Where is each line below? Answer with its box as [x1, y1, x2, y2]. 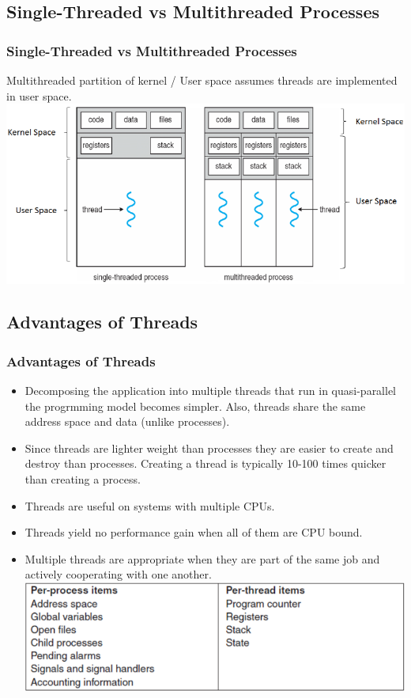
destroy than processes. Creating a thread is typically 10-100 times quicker [25, 455, 386, 472]
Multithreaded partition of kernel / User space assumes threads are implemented [6, 72, 398, 88]
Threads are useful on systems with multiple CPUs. [25, 497, 275, 514]
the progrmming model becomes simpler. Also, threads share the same [25, 397, 366, 414]
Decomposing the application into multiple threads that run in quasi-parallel [25, 382, 397, 399]
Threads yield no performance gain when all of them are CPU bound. [25, 524, 363, 541]
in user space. [6, 87, 72, 104]
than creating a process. [25, 471, 141, 487]
